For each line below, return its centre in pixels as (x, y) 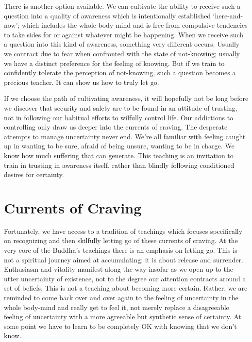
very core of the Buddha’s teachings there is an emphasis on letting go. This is (121, 250)
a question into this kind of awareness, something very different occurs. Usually (122, 44)
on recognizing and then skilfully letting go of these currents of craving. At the (121, 240)
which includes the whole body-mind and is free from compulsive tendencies (134, 25)
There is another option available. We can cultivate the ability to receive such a (122, 6)
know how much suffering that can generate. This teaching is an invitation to (119, 155)
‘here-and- (228, 15)
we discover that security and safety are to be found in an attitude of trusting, (121, 107)
